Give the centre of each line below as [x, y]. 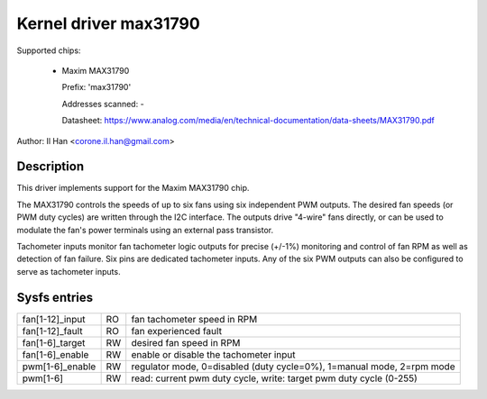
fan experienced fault [177, 331]
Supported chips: [49, 50]
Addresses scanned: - [103, 104]
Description [51, 167]
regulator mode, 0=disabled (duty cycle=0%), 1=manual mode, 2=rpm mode [293, 367]
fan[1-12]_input [54, 319]
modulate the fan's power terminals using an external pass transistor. [145, 230]
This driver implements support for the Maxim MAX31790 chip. [133, 188]
